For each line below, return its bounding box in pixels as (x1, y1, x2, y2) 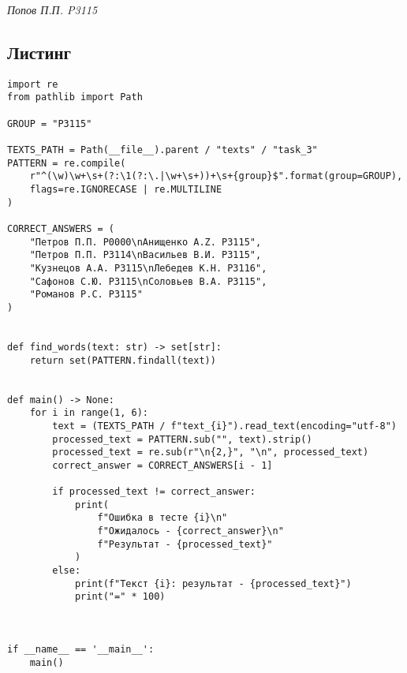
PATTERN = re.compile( (7, 157, 126, 169)
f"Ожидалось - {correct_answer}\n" (97, 525, 284, 537)
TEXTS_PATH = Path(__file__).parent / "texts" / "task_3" (7, 144, 318, 156)
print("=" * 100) (74, 591, 166, 603)
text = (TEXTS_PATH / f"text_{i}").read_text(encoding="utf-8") (52, 420, 397, 432)
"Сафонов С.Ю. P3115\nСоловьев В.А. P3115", (29, 275, 267, 287)
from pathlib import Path (7, 92, 143, 103)
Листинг (7, 39, 72, 64)
